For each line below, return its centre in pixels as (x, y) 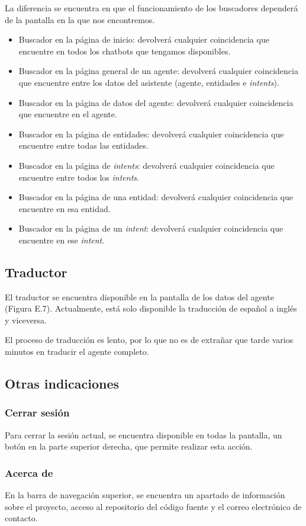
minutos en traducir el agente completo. (77, 352)
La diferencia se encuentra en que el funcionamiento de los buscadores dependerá (152, 8)
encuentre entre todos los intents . (79, 177)
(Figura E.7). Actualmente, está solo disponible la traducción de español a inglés (151, 308)
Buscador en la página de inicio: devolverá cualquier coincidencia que (144, 39)
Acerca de (29, 472)
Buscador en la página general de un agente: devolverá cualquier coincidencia (158, 71)
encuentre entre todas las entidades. (83, 145)
